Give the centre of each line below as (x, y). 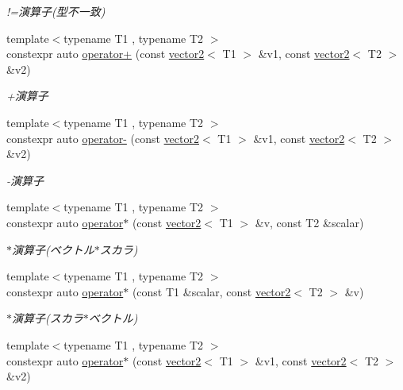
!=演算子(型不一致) (56, 11)
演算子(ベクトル (53, 249)
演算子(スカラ (48, 318)
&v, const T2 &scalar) (309, 222)
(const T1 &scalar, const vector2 (211, 291)
